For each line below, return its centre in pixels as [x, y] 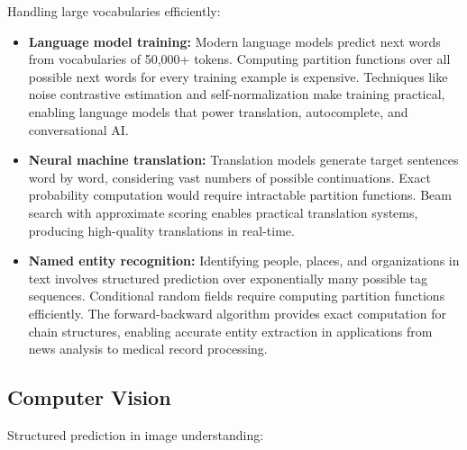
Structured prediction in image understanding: [136, 434]
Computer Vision [89, 397]
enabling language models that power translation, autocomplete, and [218, 111]
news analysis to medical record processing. [148, 349]
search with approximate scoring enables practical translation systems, [223, 212]
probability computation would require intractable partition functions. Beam [240, 195]
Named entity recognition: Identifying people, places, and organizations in [244, 261]
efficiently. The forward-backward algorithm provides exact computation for [237, 313]
